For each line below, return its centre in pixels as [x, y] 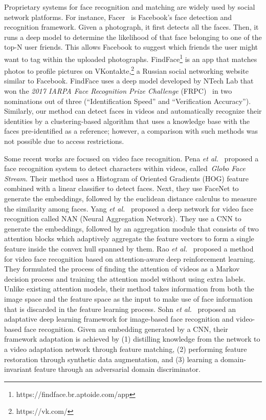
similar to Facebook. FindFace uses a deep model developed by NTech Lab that [129, 81]
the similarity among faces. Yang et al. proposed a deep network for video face [129, 208]
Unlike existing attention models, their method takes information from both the [129, 289]
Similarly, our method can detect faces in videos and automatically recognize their [133, 111]
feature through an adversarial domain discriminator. [117, 369]
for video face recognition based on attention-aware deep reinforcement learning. [130, 258]
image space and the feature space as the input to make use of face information [128, 298]
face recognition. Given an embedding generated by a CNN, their [126, 329]
